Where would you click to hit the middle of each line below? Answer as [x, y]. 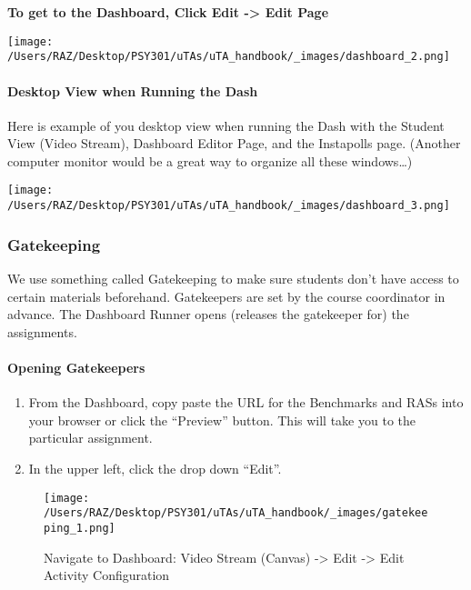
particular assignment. [90, 438]
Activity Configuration [107, 575]
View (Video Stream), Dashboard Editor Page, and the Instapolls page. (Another [234, 143]
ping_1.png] [80, 528]
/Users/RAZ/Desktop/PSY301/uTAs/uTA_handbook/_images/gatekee [236, 513]
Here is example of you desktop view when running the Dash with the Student [226, 125]
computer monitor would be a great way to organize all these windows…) [210, 160]
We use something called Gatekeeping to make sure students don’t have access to [233, 279]
